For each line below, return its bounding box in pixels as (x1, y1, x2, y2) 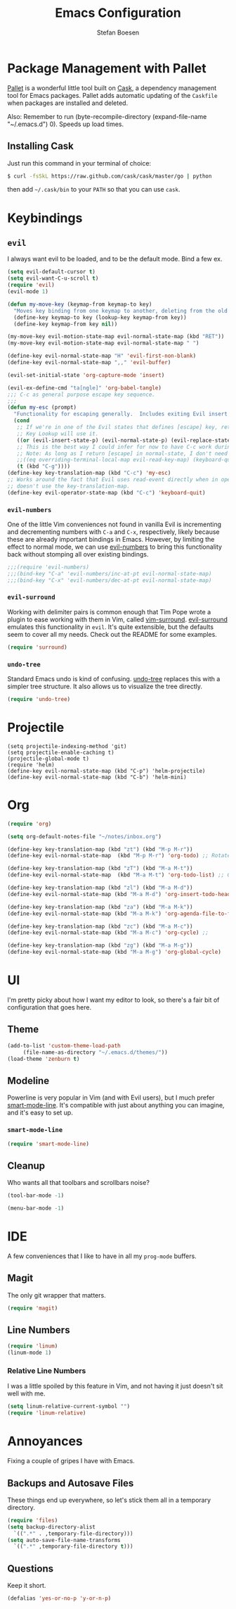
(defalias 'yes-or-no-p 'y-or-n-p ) (7, 1595, 112, 1602)
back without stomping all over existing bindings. (7, 549, 149, 558)
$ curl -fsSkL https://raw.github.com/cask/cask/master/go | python (7, 173, 212, 180)
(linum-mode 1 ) (7, 1349, 52, 1357)
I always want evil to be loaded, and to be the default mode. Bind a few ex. (7, 255, 223, 263)
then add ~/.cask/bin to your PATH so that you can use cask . (7, 185, 181, 194)
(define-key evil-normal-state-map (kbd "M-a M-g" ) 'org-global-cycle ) (7, 949, 221, 956)
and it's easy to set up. (7, 1108, 74, 1117)
